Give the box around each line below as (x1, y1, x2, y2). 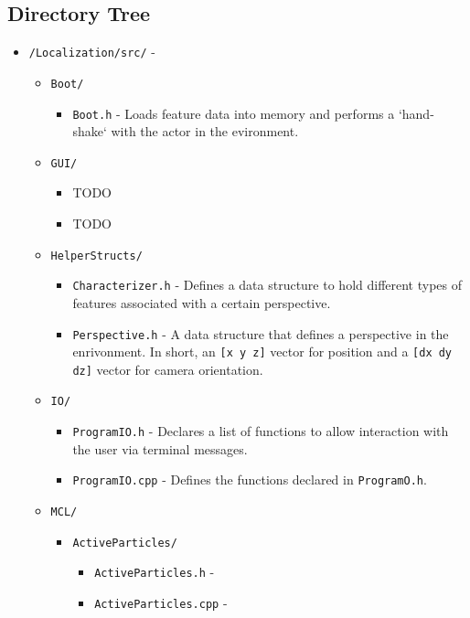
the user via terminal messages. (72, 439, 248, 458)
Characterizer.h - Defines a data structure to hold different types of (72, 275, 463, 294)
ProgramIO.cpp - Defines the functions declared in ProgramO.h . (72, 470, 427, 489)
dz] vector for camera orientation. (72, 359, 263, 378)
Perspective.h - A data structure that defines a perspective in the (72, 324, 449, 343)
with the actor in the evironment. (111, 122, 299, 141)
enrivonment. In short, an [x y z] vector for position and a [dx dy (72, 342, 453, 361)
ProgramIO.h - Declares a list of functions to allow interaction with (72, 421, 449, 441)
